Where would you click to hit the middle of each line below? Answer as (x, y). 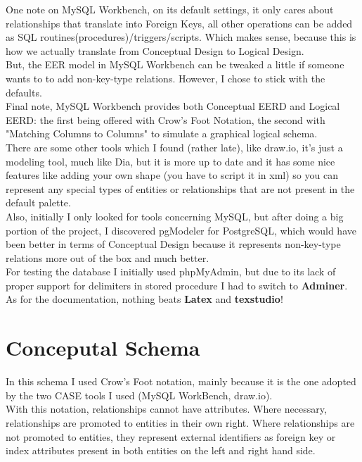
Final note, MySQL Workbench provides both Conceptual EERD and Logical (173, 106)
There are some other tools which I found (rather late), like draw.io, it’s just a (174, 147)
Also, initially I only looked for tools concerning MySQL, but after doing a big (175, 216)
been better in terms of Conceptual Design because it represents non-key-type (173, 244)
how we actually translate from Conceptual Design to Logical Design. (155, 50)
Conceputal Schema (103, 348)
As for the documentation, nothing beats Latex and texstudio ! (144, 299)
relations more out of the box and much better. (108, 257)
